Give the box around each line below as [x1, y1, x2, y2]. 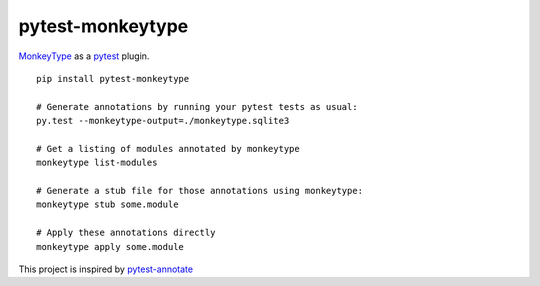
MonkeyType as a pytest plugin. [18, 50, 150, 62]
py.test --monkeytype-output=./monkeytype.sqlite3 [36, 115, 290, 127]
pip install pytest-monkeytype [36, 73, 190, 84]
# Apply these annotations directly [36, 227, 216, 239]
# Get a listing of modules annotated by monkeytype [36, 143, 300, 154]
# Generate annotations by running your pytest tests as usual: [36, 101, 359, 112]
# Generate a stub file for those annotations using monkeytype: [36, 185, 364, 197]
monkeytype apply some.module [36, 241, 185, 252]
